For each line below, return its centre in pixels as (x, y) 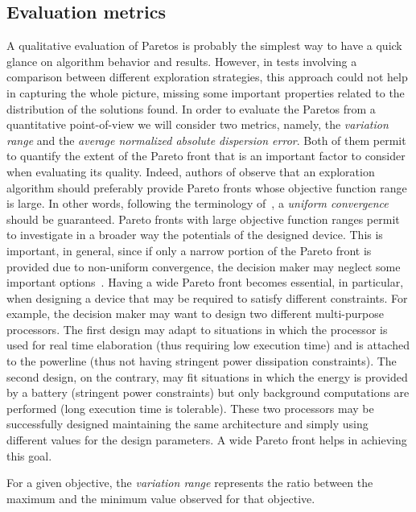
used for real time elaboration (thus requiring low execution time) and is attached (208, 345)
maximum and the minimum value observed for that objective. (161, 498)
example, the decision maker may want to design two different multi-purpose (195, 314)
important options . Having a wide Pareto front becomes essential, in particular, (205, 282)
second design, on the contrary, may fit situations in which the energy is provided (207, 376)
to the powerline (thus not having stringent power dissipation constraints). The (202, 361)
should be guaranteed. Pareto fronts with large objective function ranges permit (203, 219)
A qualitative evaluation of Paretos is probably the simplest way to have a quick (204, 45)
